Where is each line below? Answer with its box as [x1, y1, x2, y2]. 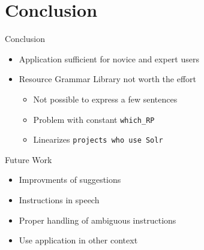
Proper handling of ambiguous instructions [19, 213, 176, 226]
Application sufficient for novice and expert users [19, 52, 199, 65]
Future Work [5, 153, 52, 165]
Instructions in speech [19, 194, 100, 206]
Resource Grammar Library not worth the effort [19, 73, 197, 85]
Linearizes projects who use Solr [33, 133, 163, 146]
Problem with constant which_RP [33, 113, 155, 125]
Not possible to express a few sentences [33, 92, 178, 105]
